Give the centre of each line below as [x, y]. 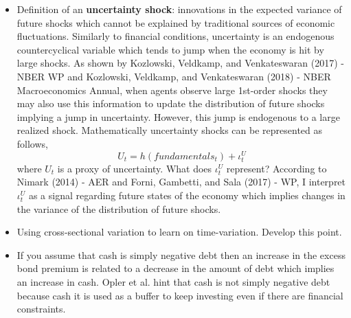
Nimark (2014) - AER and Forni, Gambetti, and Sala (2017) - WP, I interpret [181, 182]
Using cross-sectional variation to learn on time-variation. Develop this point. [179, 232]
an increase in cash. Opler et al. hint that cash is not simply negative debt [173, 281]
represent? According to [276, 168]
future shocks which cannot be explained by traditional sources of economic [176, 22]
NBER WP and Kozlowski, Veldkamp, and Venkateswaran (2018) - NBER [174, 76]
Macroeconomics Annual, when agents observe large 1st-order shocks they [172, 90]
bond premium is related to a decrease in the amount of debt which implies [175, 268]
